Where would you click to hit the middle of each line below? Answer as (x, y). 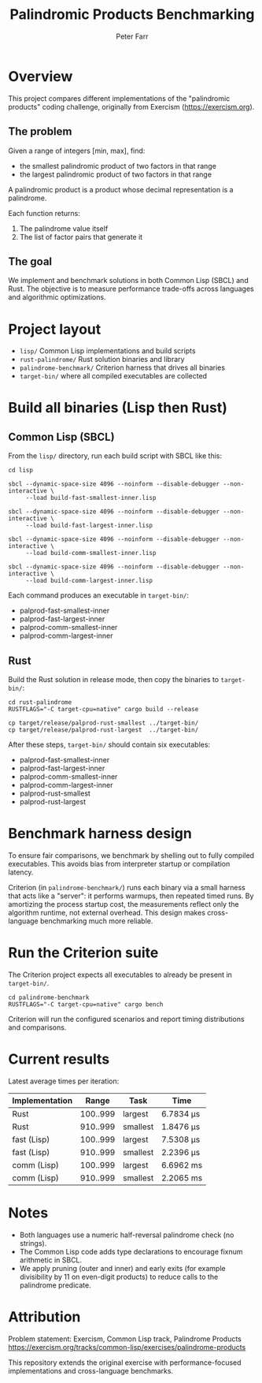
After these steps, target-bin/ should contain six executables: (109, 745)
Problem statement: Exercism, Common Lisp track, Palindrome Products (125, 1339)
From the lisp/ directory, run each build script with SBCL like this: (115, 456)
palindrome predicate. (55, 1285)
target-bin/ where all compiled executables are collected (113, 376)
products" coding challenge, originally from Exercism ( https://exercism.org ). (131, 106)
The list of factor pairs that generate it (81, 237)
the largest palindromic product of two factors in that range (116, 174)
